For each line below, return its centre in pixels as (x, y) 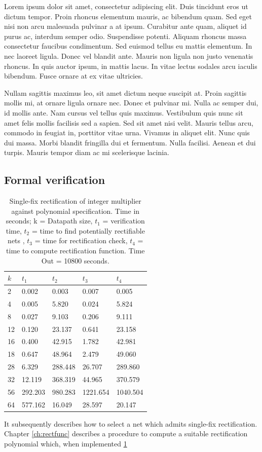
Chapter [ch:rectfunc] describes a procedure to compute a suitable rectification (126, 434)
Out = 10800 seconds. (75, 260)
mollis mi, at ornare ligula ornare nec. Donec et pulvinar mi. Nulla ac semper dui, (131, 103)
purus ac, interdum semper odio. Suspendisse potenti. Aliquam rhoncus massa (125, 36)
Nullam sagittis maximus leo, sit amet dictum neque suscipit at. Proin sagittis (125, 92)
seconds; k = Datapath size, (49, 221)
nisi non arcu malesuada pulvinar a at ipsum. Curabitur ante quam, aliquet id (125, 26)
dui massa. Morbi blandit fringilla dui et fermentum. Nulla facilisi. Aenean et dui (130, 142)
